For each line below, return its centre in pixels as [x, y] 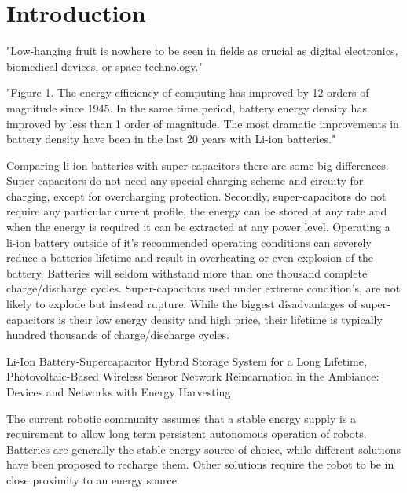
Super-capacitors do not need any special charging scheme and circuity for [185, 180]
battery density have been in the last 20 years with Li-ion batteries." [171, 139]
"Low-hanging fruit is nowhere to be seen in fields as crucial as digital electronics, [202, 51]
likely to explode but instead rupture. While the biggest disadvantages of [182, 304]
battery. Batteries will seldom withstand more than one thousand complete [187, 272]
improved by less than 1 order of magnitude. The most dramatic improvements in [203, 123]
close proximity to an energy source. [93, 479]
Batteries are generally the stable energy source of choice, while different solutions [204, 449]
